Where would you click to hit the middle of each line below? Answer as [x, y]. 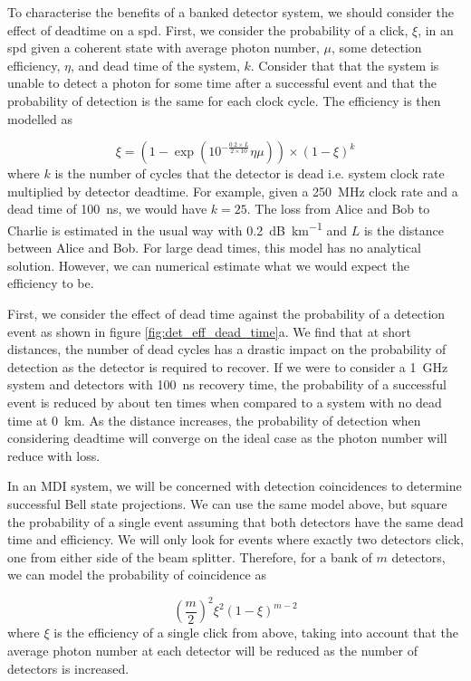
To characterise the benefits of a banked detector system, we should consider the [231, 12]
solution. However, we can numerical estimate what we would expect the [208, 265]
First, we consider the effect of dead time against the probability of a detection [226, 313]
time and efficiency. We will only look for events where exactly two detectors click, [235, 539]
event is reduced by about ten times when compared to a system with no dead [225, 402]
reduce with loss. [54, 455]
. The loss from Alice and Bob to [338, 209]
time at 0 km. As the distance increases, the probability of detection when [214, 420]
